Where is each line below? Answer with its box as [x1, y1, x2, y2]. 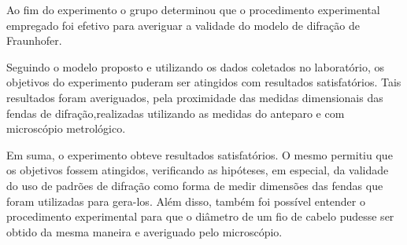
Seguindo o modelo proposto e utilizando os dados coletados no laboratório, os [6, 58, 385, 75]
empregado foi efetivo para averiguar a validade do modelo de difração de [6, 16, 360, 33]
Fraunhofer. [6, 32, 62, 49]
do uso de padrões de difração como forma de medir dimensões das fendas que [6, 177, 383, 193]
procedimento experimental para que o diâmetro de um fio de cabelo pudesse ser [6, 208, 394, 225]
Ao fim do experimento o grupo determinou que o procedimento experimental [6, 2, 380, 17]
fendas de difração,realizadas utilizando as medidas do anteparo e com [6, 104, 345, 121]
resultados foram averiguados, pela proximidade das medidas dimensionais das [6, 89, 383, 105]
